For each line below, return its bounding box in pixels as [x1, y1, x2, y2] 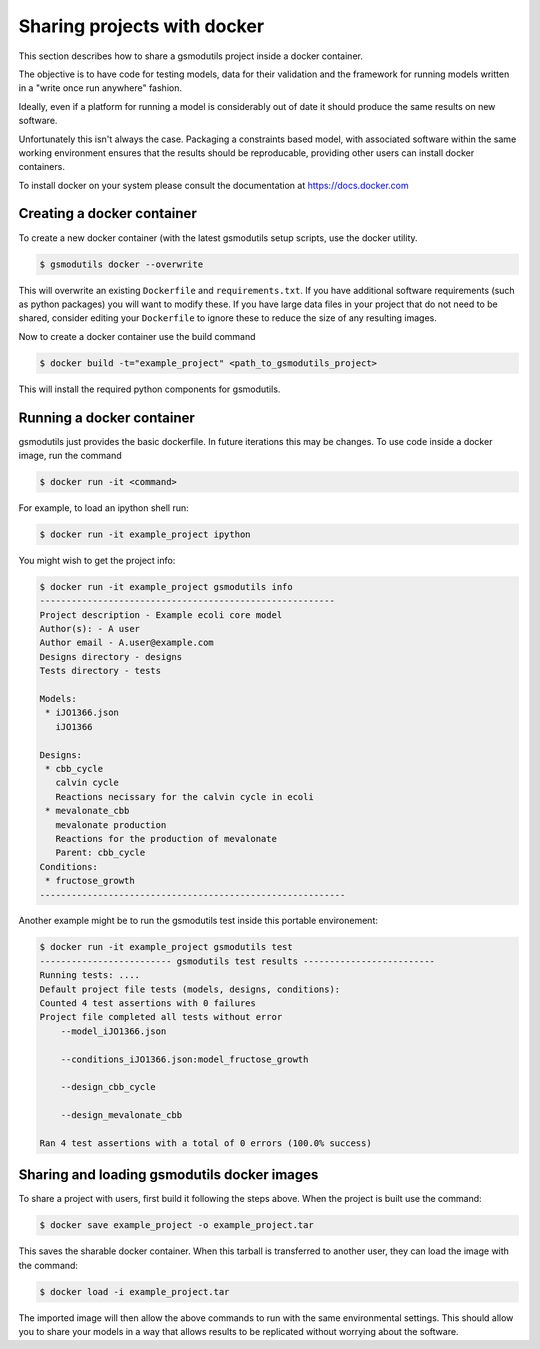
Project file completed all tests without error [39, 1011, 283, 1023]
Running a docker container [18, 409, 195, 426]
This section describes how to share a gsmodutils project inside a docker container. [18, 50, 364, 62]
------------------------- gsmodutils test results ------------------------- [39, 955, 435, 967]
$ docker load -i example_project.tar [39, 1286, 230, 1297]
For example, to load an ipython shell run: [18, 501, 189, 514]
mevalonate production [55, 819, 167, 830]
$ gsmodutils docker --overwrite [39, 258, 204, 270]
